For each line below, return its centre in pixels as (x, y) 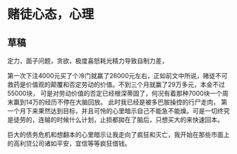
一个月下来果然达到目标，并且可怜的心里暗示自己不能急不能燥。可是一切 (112, 111)
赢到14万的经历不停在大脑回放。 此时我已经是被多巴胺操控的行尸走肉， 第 (120, 102)
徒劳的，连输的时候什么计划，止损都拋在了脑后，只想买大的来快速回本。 (118, 120)
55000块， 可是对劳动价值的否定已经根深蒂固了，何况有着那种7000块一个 (115, 93)
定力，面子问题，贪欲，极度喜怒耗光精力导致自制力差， (87, 61)
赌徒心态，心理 (51, 14)
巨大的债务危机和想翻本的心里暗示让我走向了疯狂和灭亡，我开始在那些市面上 (119, 135)
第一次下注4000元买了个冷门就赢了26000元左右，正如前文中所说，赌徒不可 (117, 76)
